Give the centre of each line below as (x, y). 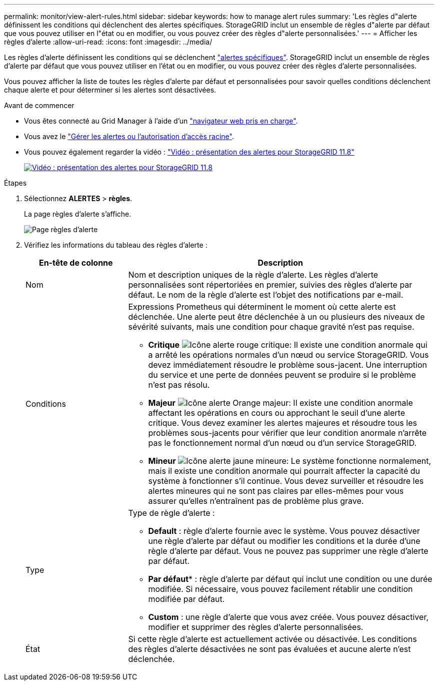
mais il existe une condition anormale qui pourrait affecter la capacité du (284, 471)
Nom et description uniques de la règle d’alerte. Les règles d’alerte (253, 275)
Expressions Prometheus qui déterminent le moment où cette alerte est (262, 307)
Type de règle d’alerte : (171, 513)
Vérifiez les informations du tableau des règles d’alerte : (116, 245)
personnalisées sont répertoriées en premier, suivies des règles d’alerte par (270, 285)
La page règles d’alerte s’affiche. (78, 214)
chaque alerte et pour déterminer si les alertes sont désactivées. (110, 90)
